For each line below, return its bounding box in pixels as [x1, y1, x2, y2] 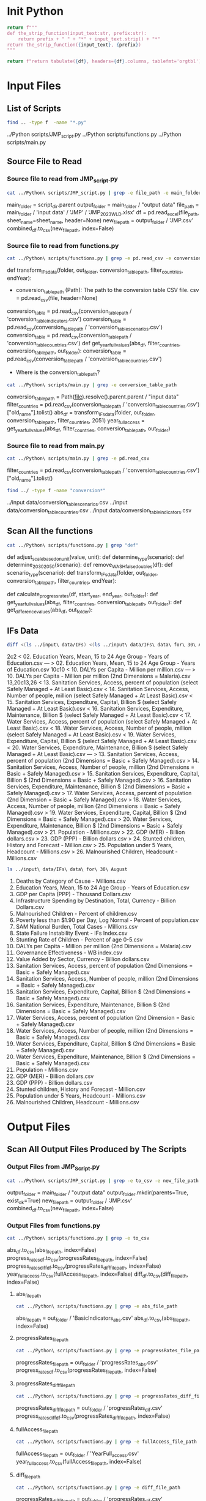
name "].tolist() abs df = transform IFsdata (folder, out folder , [18, 409, 156, 417]
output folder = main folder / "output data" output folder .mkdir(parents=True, [7, 1189, 189, 1197]
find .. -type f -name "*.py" [7, 119, 87, 126]
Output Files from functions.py [7, 1221, 100, 1230]
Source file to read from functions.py [7, 241, 119, 250]
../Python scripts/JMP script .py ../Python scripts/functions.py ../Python [7, 130, 182, 139]
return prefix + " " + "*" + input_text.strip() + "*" [18, 36, 161, 42]
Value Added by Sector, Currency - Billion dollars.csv [15, 955, 150, 962]
